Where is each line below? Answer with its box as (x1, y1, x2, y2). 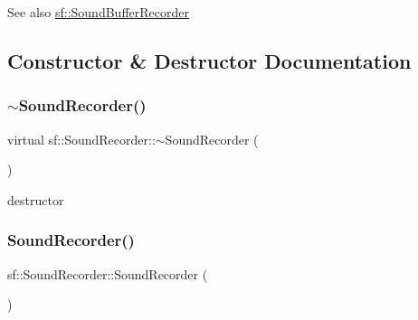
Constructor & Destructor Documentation (7, 46, 412, 74)
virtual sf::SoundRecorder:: (7, 129, 156, 148)
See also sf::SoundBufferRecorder (7, 3, 189, 21)
